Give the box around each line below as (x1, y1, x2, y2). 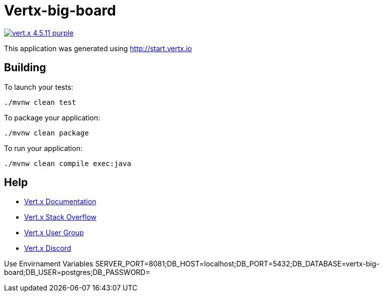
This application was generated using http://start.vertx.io (4, 44, 192, 53)
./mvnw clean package (4, 128, 89, 137)
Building (4, 61, 46, 74)
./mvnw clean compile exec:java (4, 159, 131, 168)
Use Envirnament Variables (4, 259, 93, 268)
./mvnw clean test (4, 98, 76, 106)
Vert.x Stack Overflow (24, 213, 97, 222)
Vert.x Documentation (24, 197, 97, 206)
